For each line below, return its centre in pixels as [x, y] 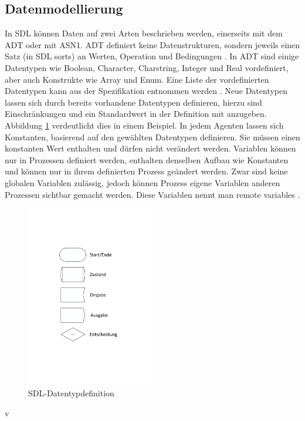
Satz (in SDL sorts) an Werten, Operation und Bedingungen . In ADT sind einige [152, 56]
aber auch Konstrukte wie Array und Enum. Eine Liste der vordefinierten [137, 79]
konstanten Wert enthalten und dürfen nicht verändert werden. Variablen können [150, 148]
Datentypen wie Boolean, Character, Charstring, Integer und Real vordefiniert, [147, 67]
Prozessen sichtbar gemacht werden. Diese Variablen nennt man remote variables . [152, 194]
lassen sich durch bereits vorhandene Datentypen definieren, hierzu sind [133, 102]
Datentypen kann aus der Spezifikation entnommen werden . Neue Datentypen [146, 91]
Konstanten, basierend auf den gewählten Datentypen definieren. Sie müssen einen [152, 137]
